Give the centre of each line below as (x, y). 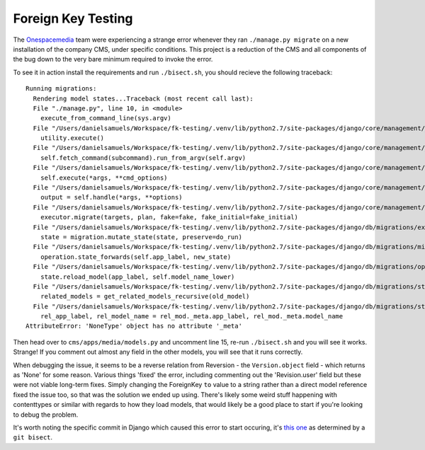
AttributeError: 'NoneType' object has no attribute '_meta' (134, 326)
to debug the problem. (46, 415)
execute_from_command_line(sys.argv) (106, 118)
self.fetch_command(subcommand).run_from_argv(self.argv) (143, 158)
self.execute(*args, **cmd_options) (104, 178)
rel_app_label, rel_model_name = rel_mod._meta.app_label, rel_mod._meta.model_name (192, 316)
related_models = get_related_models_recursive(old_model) (145, 296)
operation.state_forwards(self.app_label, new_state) (136, 257)
